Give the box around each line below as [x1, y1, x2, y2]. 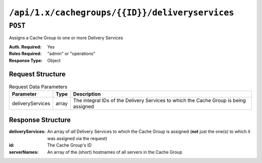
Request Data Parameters [9, 83, 67, 90]
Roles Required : [9, 51, 42, 57]
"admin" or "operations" [47, 51, 96, 57]
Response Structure [9, 116, 71, 124]
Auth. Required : [9, 44, 42, 49]
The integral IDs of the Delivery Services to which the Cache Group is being [73, 97, 246, 104]
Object [47, 57, 61, 63]
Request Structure [9, 70, 66, 79]
